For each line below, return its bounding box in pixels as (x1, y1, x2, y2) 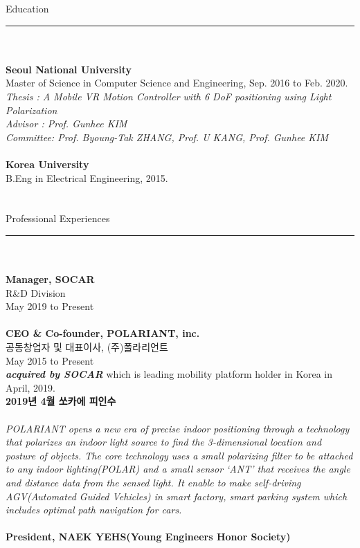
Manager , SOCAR (6, 272, 95, 286)
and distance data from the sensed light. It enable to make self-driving (6, 475, 301, 489)
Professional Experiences (6, 211, 110, 226)
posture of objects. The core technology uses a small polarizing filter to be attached (6, 448, 353, 462)
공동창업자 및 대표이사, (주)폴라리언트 (6, 340, 168, 354)
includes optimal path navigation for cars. (6, 502, 182, 517)
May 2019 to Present (6, 299, 94, 313)
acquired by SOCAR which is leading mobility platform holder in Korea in (6, 367, 332, 381)
